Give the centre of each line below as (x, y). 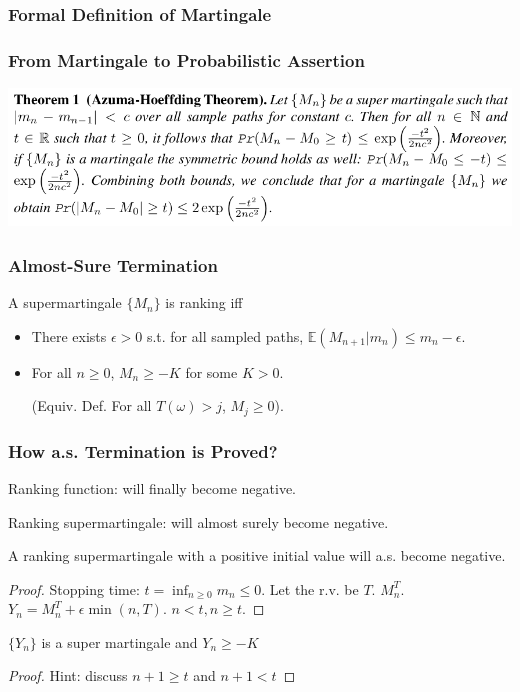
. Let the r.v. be (310, 588)
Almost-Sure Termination (113, 264)
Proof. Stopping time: (74, 588)
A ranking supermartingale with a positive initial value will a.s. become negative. (257, 555)
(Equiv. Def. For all (91, 405)
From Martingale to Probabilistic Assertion (186, 59)
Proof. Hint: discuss (68, 675)
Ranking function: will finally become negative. (152, 487)
